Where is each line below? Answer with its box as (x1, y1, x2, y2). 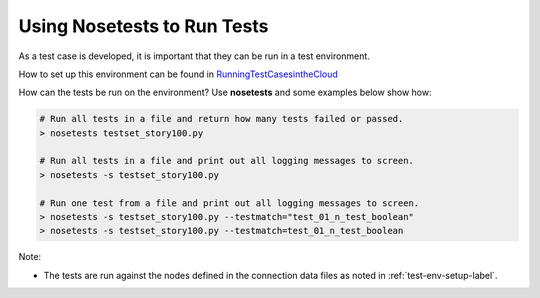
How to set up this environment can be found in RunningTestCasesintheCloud (18, 68, 339, 80)
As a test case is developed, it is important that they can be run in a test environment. (18, 50, 370, 62)
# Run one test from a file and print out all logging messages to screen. (39, 197, 420, 209)
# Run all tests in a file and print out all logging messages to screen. (39, 155, 415, 167)
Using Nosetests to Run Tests (18, 15, 269, 37)
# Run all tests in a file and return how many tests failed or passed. (39, 113, 404, 125)
